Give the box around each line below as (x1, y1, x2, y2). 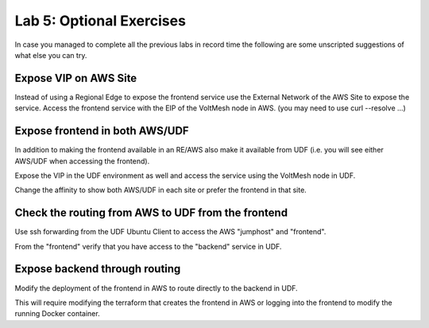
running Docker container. (14, 309, 100, 318)
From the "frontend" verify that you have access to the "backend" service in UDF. (14, 241, 282, 251)
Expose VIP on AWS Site (14, 71, 137, 85)
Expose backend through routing (14, 262, 181, 276)
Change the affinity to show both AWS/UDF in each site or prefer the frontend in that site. (14, 185, 307, 195)
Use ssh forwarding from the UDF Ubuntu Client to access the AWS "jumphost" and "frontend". (14, 227, 327, 237)
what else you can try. (14, 50, 87, 60)
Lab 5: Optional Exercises (14, 12, 187, 29)
